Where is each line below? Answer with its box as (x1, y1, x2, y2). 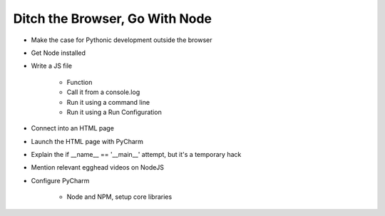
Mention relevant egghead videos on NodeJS (31, 163, 164, 172)
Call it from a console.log (66, 88, 140, 96)
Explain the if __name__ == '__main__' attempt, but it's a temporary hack (31, 150, 242, 159)
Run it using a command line (66, 98, 150, 106)
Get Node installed (31, 48, 86, 57)
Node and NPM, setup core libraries (66, 192, 173, 201)
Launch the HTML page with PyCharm (31, 137, 144, 145)
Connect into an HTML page (31, 124, 114, 133)
